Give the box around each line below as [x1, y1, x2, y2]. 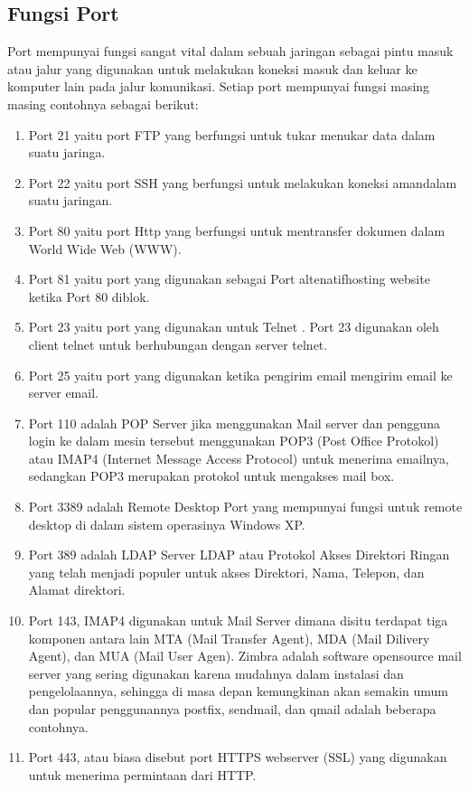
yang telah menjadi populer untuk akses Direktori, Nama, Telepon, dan [28, 562, 425, 581]
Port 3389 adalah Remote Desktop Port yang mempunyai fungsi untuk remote [28, 497, 463, 516]
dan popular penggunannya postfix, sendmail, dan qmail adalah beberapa [28, 700, 436, 719]
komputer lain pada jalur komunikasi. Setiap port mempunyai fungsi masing [7, 77, 430, 96]
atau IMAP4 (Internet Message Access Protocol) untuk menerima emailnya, [28, 448, 449, 467]
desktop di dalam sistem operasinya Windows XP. [28, 514, 305, 533]
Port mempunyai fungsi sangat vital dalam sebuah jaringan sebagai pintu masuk [7, 42, 454, 61]
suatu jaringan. [28, 191, 113, 210]
